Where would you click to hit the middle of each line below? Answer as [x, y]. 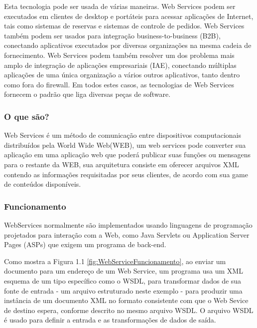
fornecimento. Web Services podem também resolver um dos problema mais [119, 55]
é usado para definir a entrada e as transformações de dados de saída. [110, 320]
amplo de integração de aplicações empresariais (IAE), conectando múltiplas [120, 65]
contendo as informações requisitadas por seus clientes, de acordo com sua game [126, 174]
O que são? [27, 116]
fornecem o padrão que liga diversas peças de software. [87, 94]
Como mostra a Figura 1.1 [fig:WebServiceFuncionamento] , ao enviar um [115, 261]
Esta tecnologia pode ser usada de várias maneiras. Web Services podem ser [120, 6]
